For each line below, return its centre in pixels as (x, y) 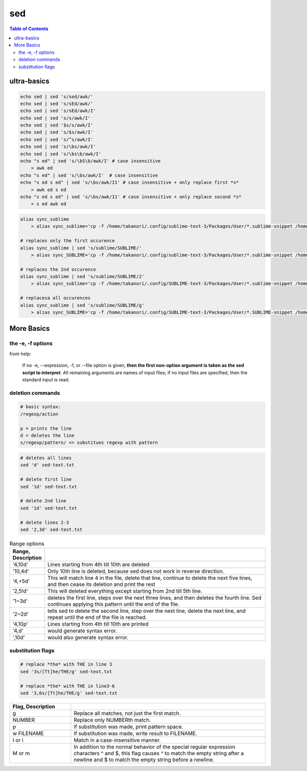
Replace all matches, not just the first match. (127, 713)
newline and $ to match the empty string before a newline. (144, 759)
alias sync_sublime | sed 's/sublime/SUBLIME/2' (82, 277)
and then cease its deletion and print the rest (101, 585)
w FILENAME (28, 733)
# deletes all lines (46, 458)
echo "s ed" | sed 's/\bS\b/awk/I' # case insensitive (90, 161)
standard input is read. (46, 379)
